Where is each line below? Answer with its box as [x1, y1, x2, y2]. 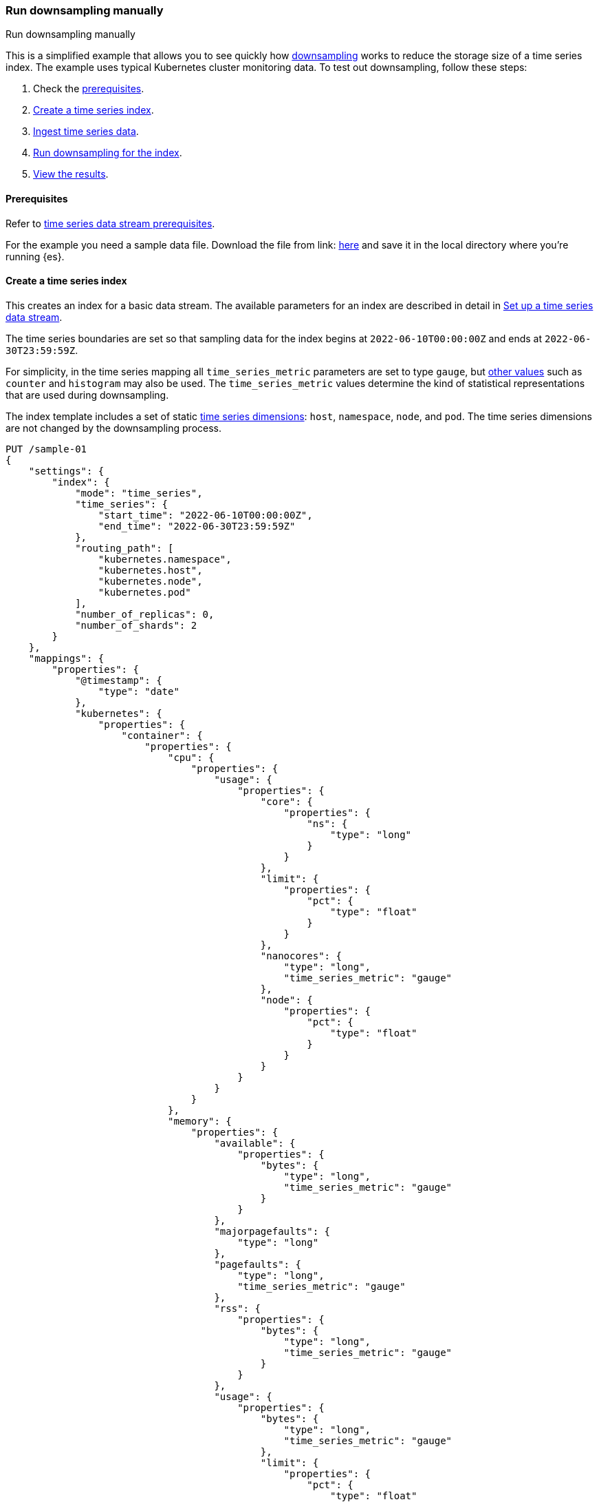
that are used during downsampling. [6, 388, 169, 401]
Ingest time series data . [33, 125, 139, 138]
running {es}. [6, 250, 65, 262]
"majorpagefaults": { [214, 1225, 331, 1237]
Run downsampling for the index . [33, 147, 182, 159]
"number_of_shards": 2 [75, 619, 197, 631]
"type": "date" [98, 685, 179, 697]
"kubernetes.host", [98, 564, 203, 576]
